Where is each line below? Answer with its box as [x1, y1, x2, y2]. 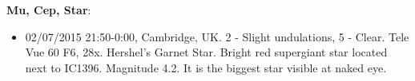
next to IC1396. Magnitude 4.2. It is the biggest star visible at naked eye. [25, 59, 387, 75]
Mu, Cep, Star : [6, 2, 91, 17]
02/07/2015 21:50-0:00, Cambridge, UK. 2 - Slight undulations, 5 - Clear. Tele [25, 28, 409, 44]
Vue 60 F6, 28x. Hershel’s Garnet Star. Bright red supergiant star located [25, 44, 388, 60]
